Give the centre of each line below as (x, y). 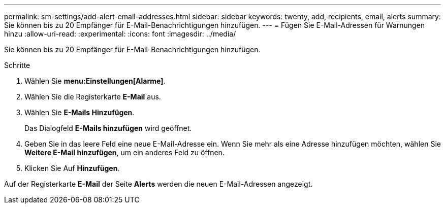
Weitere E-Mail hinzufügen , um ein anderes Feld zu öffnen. (124, 152)
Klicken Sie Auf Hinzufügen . (72, 168)
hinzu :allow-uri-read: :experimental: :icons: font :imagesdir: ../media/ (120, 34)
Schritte (17, 65)
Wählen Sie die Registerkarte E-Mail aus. (93, 97)
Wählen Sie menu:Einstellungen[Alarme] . (95, 81)
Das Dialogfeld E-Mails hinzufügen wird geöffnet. (108, 128)
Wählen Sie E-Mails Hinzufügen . (80, 112)
